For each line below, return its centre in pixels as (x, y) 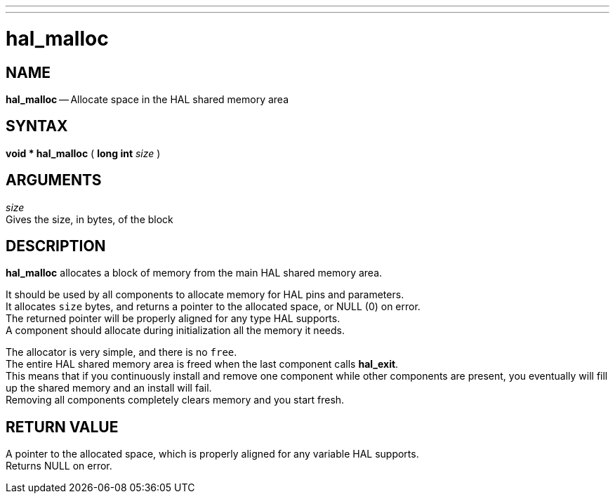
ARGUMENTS (54, 180)
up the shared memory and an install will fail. (109, 388)
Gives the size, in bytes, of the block (90, 219)
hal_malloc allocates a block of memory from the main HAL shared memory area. (194, 273)
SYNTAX (37, 126)
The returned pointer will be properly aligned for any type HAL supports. (173, 319)
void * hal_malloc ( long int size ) (83, 153)
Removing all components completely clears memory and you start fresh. (175, 400)
